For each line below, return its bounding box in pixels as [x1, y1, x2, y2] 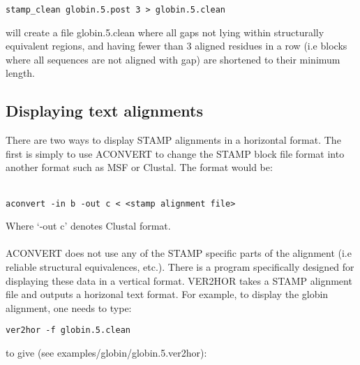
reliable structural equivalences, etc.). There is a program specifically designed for [6, 260, 354, 274]
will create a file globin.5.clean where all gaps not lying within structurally [6, 24, 324, 39]
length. [6, 66, 36, 80]
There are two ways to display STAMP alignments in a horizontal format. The [6, 133, 341, 147]
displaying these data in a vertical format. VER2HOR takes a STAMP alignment [6, 273, 352, 288]
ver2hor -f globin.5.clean [6, 325, 130, 336]
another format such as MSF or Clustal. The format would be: [6, 160, 273, 174]
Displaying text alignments [6, 100, 204, 121]
